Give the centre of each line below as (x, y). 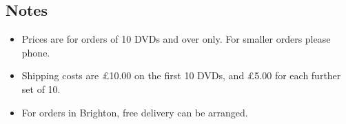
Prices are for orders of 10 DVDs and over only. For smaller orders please (176, 39)
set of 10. (41, 89)
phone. (36, 52)
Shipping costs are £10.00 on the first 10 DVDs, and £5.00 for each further (181, 75)
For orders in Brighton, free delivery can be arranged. (135, 112)
